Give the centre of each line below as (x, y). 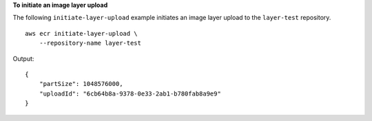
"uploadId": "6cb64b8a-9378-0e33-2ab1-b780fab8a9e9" (130, 93)
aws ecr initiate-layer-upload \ (81, 33)
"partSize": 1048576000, (81, 84)
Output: (23, 58)
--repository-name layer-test (90, 43)
